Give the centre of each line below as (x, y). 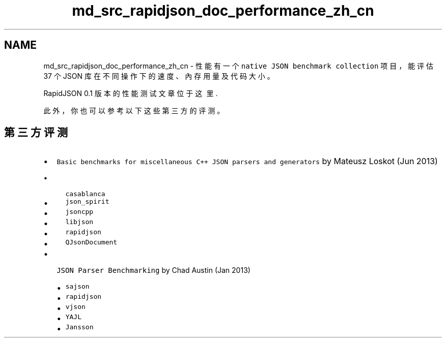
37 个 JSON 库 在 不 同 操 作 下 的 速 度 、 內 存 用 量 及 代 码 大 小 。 (159, 76)
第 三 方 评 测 (36, 133)
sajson (77, 287)
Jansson (79, 327)
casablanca (85, 194)
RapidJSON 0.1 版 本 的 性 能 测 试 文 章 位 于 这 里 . (131, 93)
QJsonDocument (91, 242)
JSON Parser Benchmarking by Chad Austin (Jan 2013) (154, 270)
